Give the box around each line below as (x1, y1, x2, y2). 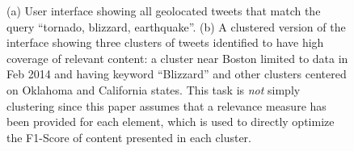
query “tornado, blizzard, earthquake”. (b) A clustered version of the (6, 18, 346, 35)
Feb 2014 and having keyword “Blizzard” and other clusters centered (6, 65, 347, 82)
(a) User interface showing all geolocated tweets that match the (6, 2, 321, 19)
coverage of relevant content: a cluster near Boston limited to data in (6, 49, 348, 66)
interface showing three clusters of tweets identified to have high (6, 34, 324, 51)
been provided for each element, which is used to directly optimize (6, 113, 335, 130)
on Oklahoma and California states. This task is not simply (6, 81, 301, 98)
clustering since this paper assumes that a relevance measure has (6, 97, 327, 114)
